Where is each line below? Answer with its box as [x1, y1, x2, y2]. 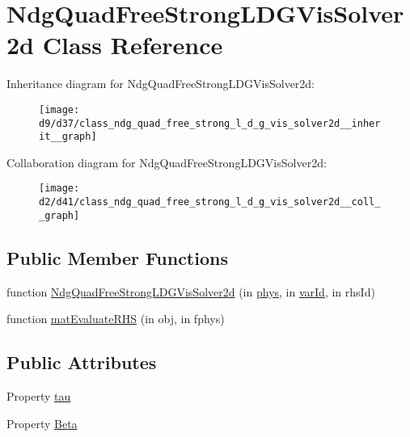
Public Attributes [6, 350, 157, 375]
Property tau [6, 388, 71, 405]
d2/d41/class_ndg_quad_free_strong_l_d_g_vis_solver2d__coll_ [39, 196, 381, 208]
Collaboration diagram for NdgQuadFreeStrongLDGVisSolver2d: [6, 153, 327, 170]
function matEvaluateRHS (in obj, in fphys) [6, 310, 225, 327]
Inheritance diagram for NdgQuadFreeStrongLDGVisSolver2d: [6, 75, 315, 92]
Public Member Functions [6, 245, 228, 270]
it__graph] [39, 131, 97, 143]
